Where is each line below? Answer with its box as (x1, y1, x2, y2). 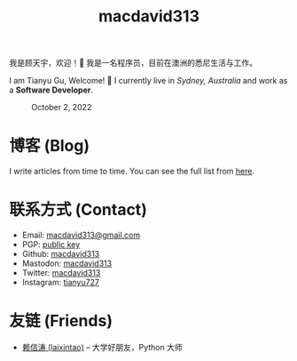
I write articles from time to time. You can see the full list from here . (9, 166, 255, 177)
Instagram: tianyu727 (21, 277, 100, 288)
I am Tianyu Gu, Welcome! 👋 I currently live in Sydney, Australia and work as (9, 76, 288, 86)
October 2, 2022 (31, 102, 92, 113)
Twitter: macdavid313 (21, 268, 101, 278)
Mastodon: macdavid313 (21, 258, 113, 269)
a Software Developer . (9, 84, 93, 95)
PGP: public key (21, 239, 81, 250)
